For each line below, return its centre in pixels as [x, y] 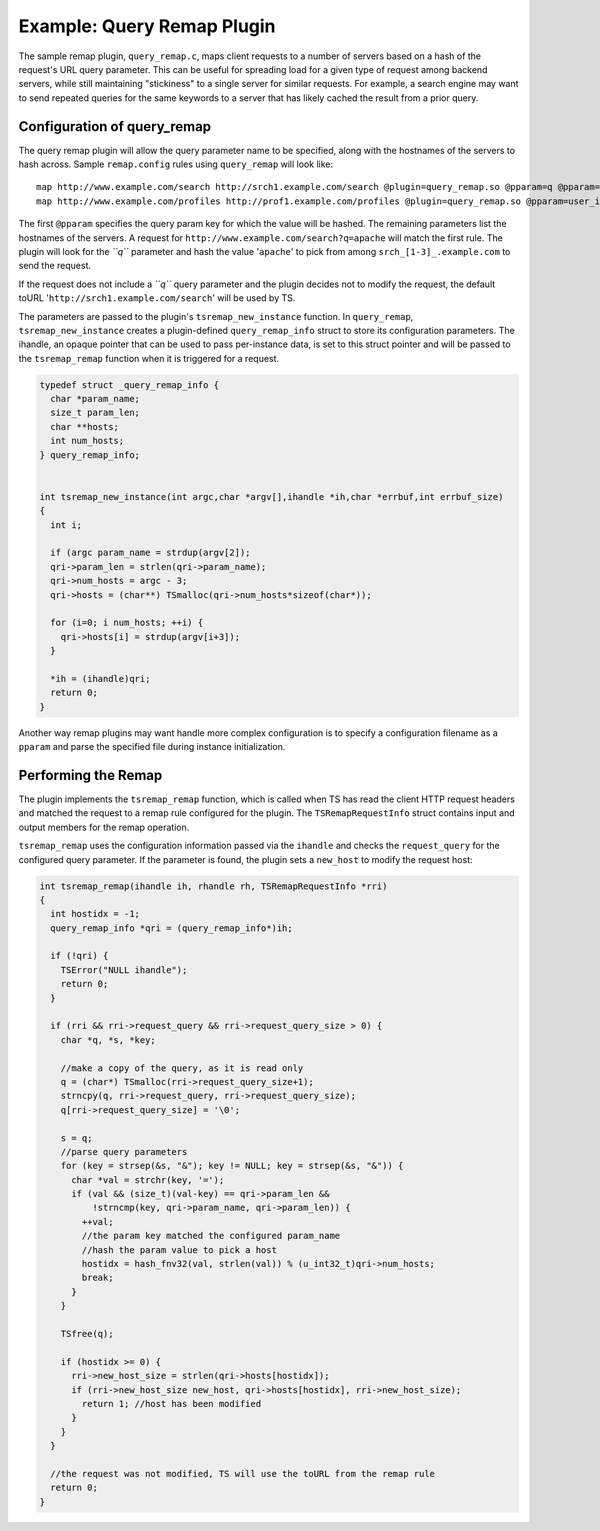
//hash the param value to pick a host [179, 1249]
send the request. [55, 266]
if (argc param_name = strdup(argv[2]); [150, 553]
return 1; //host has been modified [171, 1403]
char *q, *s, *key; [108, 1039]
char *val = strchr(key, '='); [148, 1179]
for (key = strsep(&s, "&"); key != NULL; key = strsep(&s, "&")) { [232, 1166]
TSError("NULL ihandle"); [124, 969]
